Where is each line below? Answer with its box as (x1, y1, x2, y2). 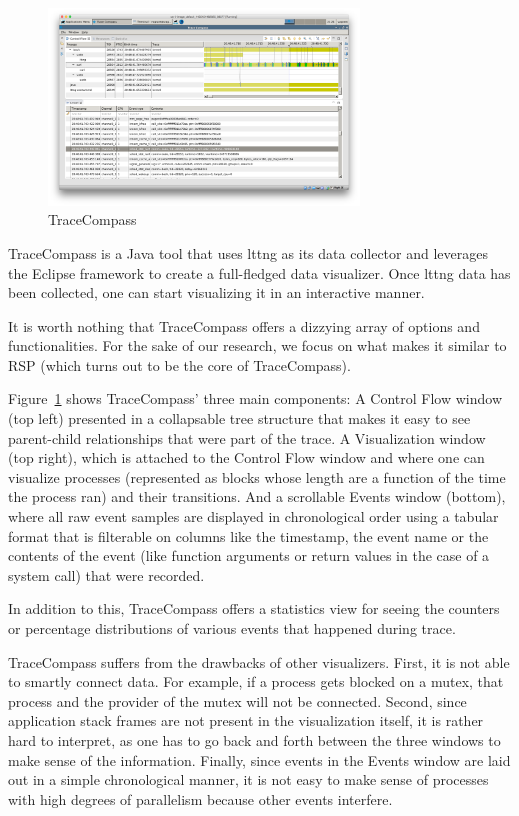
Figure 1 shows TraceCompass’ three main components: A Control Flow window (8, 388, 503, 409)
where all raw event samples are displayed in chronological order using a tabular (8, 506, 499, 527)
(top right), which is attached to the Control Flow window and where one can (8, 447, 485, 468)
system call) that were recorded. (8, 564, 205, 585)
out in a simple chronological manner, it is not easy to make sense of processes (8, 769, 489, 790)
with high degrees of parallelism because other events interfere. (8, 788, 393, 809)
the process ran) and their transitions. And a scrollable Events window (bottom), (8, 486, 506, 507)
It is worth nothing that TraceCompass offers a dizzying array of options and (8, 315, 480, 336)
